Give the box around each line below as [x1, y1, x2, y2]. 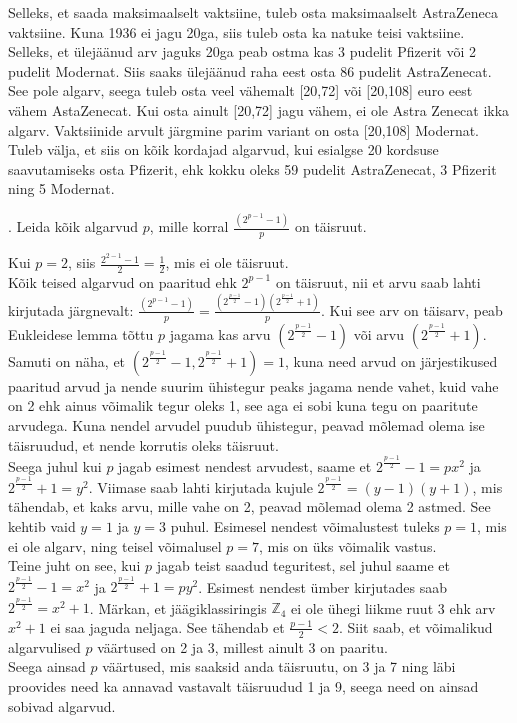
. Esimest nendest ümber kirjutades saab [198, 576, 447, 597]
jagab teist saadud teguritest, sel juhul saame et [156, 555, 450, 576]
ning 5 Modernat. [8, 178, 115, 199]
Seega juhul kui [8, 455, 102, 476]
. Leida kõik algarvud [8, 216, 139, 237]
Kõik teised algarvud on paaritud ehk [8, 271, 237, 292]
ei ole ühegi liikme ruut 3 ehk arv [291, 597, 496, 618]
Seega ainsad [8, 656, 86, 677]
